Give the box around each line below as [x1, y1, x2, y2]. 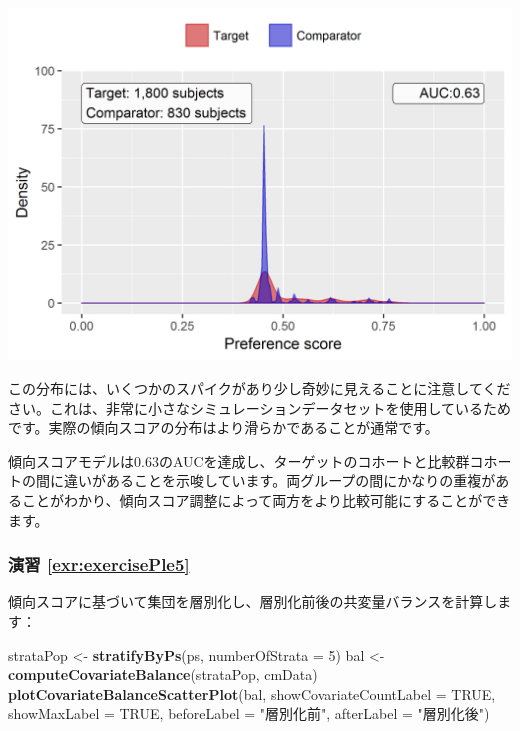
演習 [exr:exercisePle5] [8, 552, 190, 577]
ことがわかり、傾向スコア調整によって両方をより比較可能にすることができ [21, 489, 511, 510]
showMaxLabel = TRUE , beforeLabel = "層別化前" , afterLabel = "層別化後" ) [8, 703, 490, 724]
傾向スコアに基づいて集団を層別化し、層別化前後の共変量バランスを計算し [8, 591, 498, 612]
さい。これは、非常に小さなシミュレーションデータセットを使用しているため [8, 397, 512, 418]
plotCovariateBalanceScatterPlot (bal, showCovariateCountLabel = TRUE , [8, 683, 496, 704]
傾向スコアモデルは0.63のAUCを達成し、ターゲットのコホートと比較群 [8, 450, 470, 471]
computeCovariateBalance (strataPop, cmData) [8, 664, 318, 685]
